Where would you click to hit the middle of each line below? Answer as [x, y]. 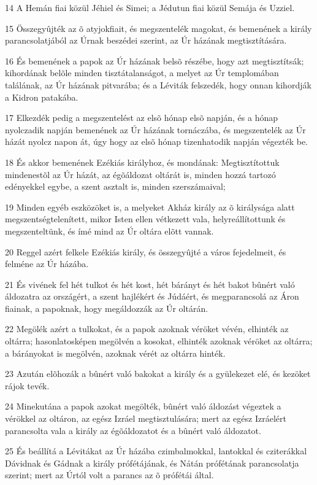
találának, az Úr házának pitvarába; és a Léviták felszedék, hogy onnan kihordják [158, 84]
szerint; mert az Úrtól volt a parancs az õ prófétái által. [109, 475]
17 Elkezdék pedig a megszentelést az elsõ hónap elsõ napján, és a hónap [142, 118]
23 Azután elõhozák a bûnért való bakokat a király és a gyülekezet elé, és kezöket [158, 374]
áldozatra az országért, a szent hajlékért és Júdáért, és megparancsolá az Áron [152, 296]
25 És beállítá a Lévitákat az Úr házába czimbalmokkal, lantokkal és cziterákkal [156, 451]
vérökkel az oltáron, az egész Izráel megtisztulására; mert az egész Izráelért [146, 418]
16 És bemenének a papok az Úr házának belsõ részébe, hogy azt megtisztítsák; [155, 60]
